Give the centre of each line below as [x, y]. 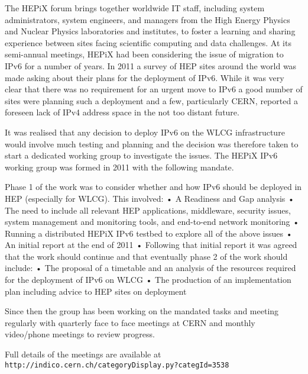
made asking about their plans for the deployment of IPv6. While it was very [145, 77]
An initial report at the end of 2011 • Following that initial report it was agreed [151, 245]
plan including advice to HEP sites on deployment [96, 291]
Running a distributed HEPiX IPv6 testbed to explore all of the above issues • [149, 233]
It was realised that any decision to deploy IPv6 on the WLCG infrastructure [145, 132]
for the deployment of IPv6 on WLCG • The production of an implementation [148, 280]
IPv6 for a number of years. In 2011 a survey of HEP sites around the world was [151, 65]
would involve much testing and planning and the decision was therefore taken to [152, 144]
